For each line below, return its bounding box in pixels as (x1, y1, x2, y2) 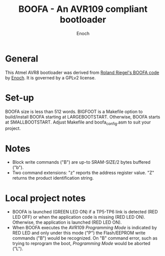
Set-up (5, 92, 34, 103)
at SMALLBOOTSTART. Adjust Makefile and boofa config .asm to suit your (5, 119, 151, 126)
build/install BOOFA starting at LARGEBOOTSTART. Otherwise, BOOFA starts (5, 114, 161, 120)
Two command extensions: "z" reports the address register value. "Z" (12, 170, 155, 176)
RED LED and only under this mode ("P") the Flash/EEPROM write (12, 230, 146, 236)
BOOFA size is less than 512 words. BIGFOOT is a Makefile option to (5, 108, 143, 115)
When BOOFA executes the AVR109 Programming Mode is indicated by (12, 225, 157, 231)
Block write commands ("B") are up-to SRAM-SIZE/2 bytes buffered (12, 159, 151, 165)
